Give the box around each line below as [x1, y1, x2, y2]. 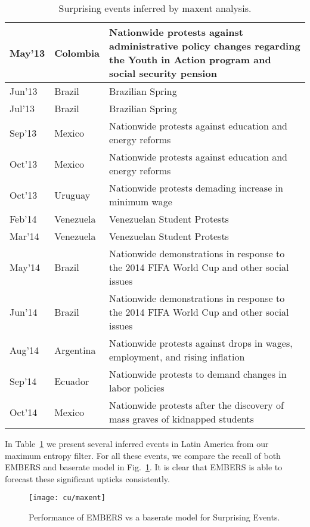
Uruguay [54, 187, 91, 202]
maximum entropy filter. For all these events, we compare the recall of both [5, 449, 281, 461]
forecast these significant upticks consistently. [5, 472, 170, 485]
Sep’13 [10, 125, 37, 140]
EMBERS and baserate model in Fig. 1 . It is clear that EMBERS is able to [5, 461, 283, 473]
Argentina [54, 343, 96, 357]
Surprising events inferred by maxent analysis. [58, 1, 252, 15]
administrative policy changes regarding [109, 39, 300, 53]
